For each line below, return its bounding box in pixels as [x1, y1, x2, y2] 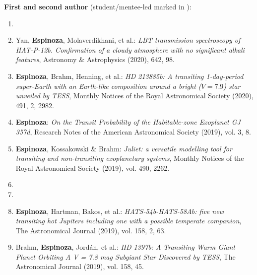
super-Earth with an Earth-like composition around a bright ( [15, 80, 201, 91]
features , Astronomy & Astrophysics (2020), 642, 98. [15, 54, 175, 65]
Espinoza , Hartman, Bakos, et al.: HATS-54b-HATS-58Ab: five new [15, 206, 224, 216]
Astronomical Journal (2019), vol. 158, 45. [15, 261, 144, 272]
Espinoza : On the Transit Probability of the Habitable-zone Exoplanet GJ [15, 117, 241, 127]
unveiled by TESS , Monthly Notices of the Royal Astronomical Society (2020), [15, 90, 254, 101]
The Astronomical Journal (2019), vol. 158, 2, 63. [15, 225, 166, 235]
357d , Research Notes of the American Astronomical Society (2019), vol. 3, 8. [15, 126, 251, 137]
